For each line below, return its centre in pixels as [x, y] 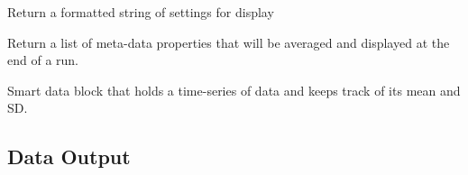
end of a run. [43, 60]
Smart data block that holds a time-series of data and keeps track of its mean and [234, 90]
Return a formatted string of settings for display [141, 12]
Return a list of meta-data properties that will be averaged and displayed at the [229, 42]
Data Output [69, 157]
